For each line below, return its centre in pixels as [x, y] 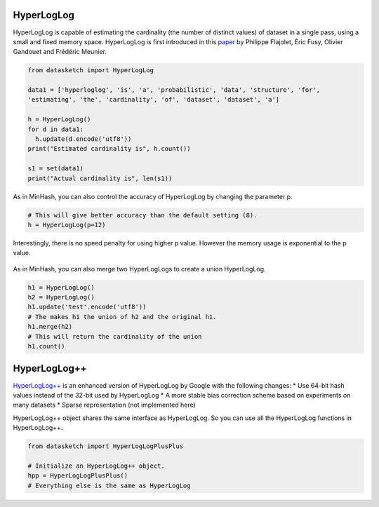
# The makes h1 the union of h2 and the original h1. [122, 317]
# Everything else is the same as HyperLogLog [109, 485]
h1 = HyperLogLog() [61, 287]
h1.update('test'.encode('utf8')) [87, 307]
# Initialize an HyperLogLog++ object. [96, 466]
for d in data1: [56, 129]
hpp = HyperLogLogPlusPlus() [78, 476]
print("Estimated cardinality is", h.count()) [109, 149]
